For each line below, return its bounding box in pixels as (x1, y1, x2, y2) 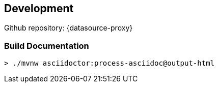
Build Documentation (4, 40, 89, 51)
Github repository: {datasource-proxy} (4, 23, 133, 33)
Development (4, 2, 74, 15)
